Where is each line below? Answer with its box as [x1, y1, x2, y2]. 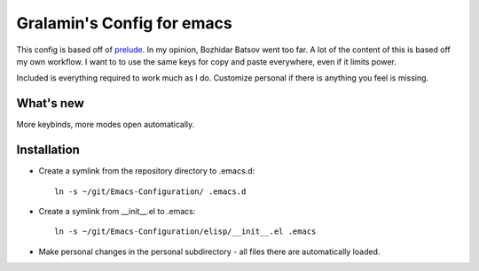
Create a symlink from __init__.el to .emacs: [38, 205, 196, 216]
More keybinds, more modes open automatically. [16, 120, 195, 130]
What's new [16, 96, 84, 111]
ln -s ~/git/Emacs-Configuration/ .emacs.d [54, 186, 247, 197]
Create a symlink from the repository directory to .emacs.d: [38, 166, 255, 176]
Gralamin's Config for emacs [16, 13, 232, 33]
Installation [16, 143, 80, 158]
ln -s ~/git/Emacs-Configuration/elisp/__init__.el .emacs [54, 227, 317, 236]
